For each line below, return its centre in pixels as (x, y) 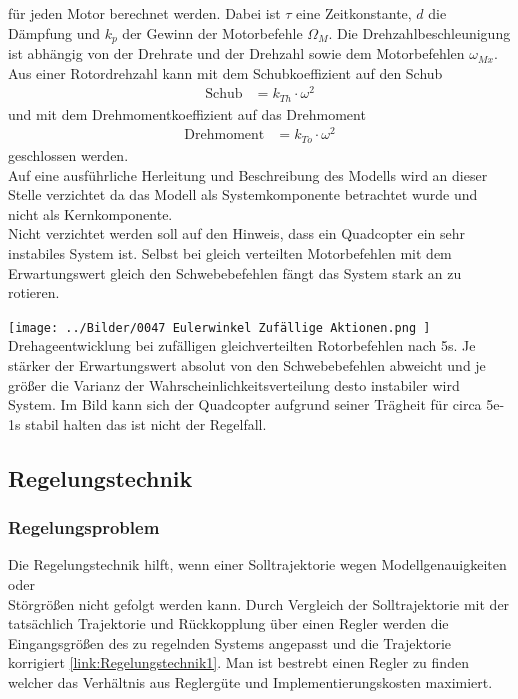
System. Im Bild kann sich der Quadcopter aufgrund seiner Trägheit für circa (245, 404)
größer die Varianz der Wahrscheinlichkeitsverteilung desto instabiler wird (234, 384)
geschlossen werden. (68, 154)
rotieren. (34, 292)
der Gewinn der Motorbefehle (212, 32)
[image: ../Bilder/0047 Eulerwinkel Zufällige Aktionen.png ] (219, 327)
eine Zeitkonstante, (354, 13)
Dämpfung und (54, 32)
